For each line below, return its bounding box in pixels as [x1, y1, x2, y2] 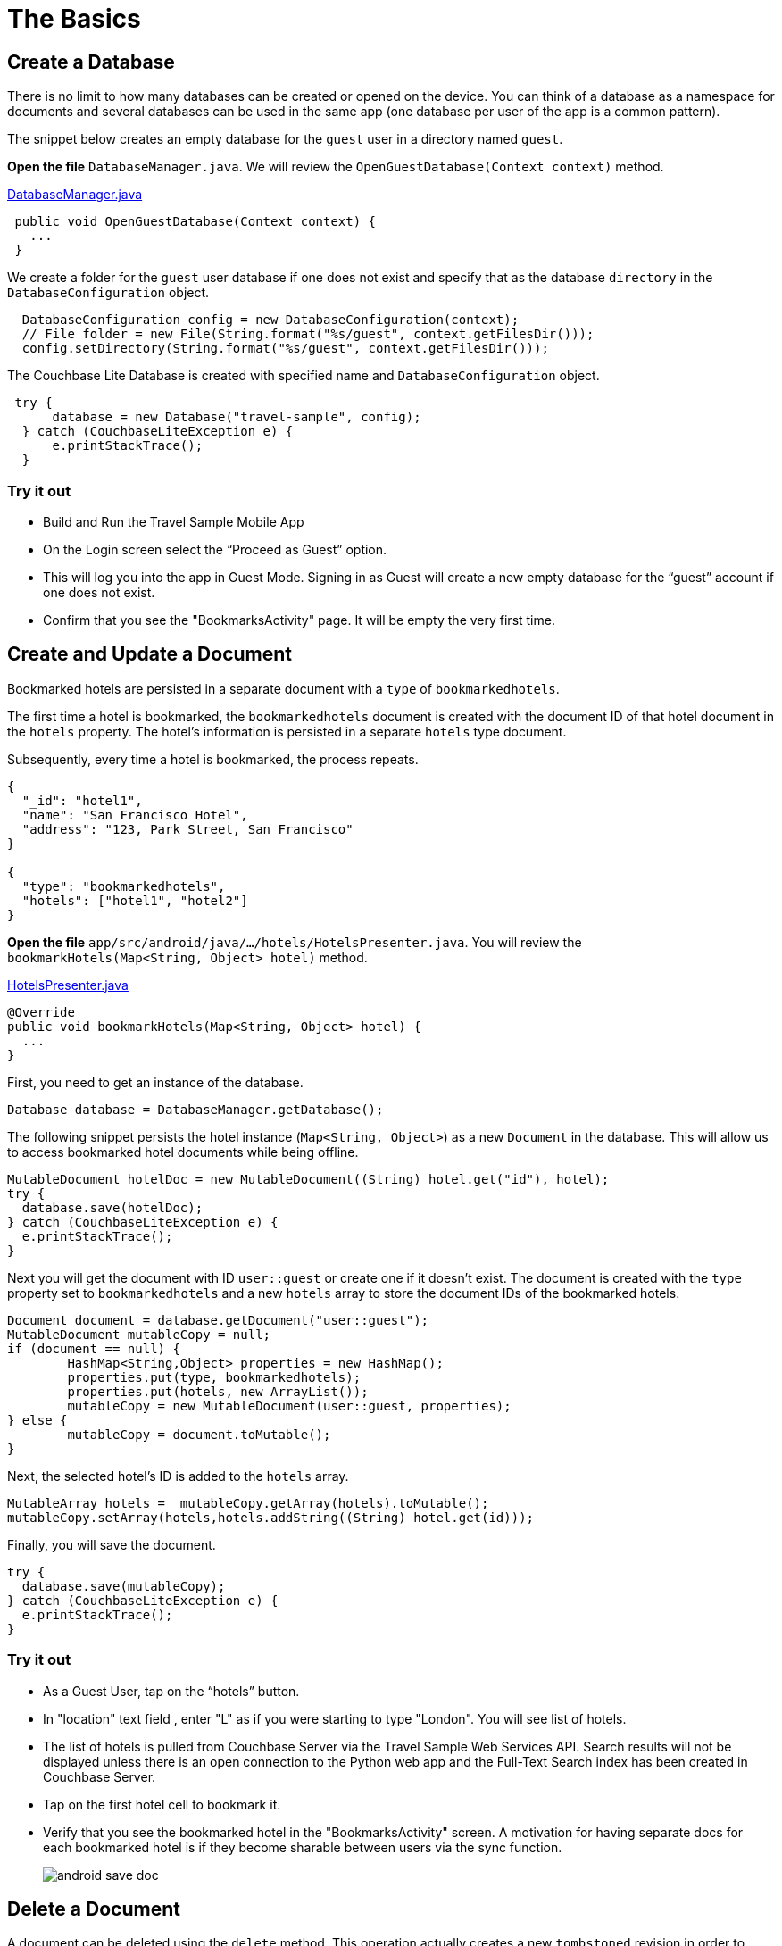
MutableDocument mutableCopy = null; [7, 1326, 271, 1342]
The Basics [7, 4, 141, 34]
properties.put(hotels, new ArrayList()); [67, 1384, 369, 1399]
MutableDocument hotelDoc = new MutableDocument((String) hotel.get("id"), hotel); [7, 1171, 610, 1186]
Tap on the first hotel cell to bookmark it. [43, 1796, 281, 1812]
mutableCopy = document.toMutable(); [67, 1426, 331, 1442]
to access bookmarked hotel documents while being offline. [7, 1143, 359, 1160]
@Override [7, 1004, 75, 1019]
